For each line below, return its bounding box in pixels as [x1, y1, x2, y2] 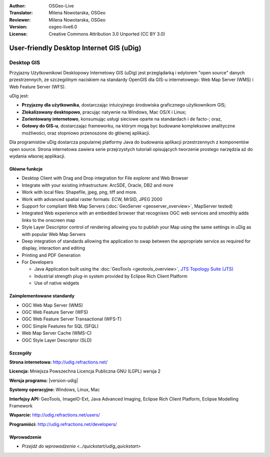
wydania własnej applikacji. [9, 153, 65, 159]
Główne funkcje [9, 166, 43, 172]
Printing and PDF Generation [21, 252, 81, 258]
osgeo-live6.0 [48, 24, 77, 30]
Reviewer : [9, 16, 31, 22]
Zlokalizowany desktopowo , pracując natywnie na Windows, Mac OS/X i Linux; [21, 109, 187, 115]
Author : [9, 3, 26, 8]
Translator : [9, 10, 33, 16]
